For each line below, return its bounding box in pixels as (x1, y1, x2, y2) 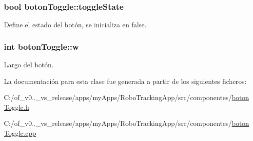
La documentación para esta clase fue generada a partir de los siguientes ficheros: (4, 76, 247, 86)
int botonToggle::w (4, 40, 79, 52)
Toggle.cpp (4, 128, 36, 138)
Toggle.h (4, 101, 29, 112)
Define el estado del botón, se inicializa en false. (4, 20, 147, 30)
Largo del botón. (4, 60, 54, 70)
